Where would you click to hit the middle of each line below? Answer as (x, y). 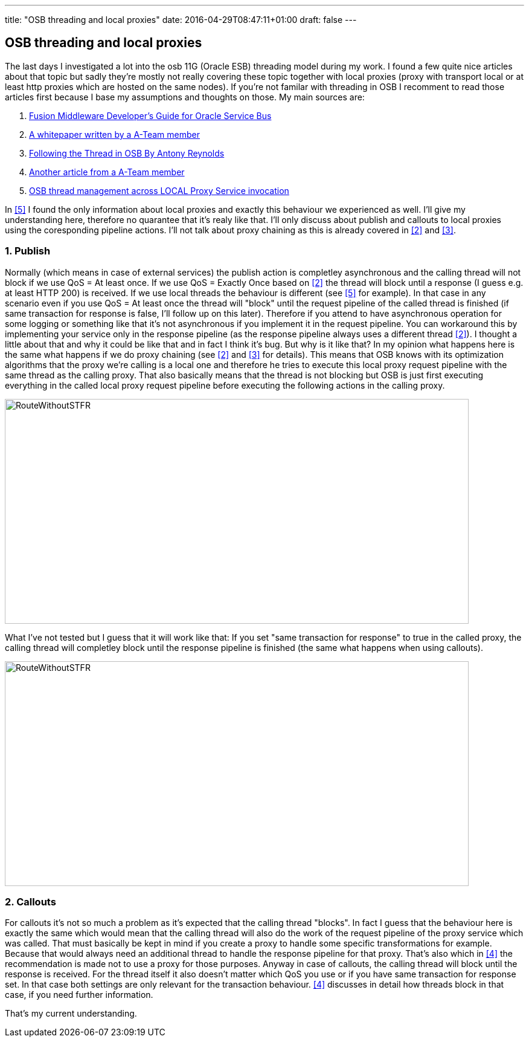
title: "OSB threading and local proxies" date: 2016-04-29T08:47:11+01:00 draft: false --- (181, 20)
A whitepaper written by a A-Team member (114, 134)
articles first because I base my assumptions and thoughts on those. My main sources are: (185, 97)
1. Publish (28, 251)
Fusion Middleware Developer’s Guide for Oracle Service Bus (150, 115)
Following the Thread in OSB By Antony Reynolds (127, 153)
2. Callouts (30, 901)
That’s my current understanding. (71, 1014)
